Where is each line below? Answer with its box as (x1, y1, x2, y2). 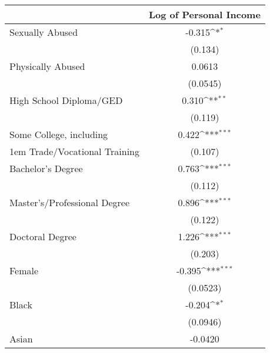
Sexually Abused (9, 25, 78, 39)
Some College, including (9, 127, 108, 141)
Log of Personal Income (149, 8, 261, 21)
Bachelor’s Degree (9, 162, 83, 175)
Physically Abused (9, 59, 85, 73)
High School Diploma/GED (9, 93, 123, 107)
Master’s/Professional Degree (9, 196, 130, 209)
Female (9, 264, 39, 277)
